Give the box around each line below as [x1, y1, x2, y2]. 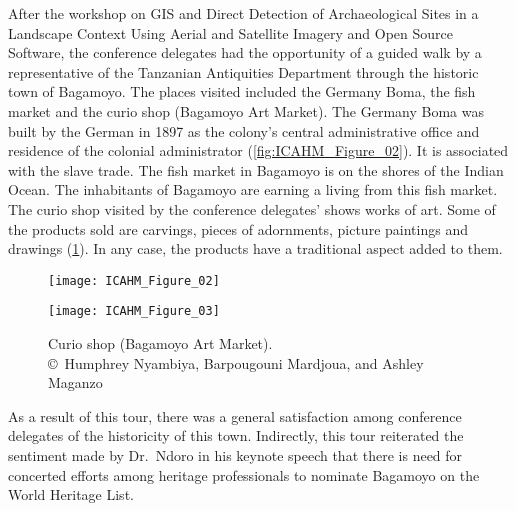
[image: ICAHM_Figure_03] [48, 304, 220, 319]
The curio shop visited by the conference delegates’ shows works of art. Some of [8, 198, 496, 219]
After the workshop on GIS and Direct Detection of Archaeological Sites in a [8, 3, 479, 23]
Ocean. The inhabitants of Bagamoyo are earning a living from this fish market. [8, 179, 498, 200]
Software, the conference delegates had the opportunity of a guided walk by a [8, 42, 482, 63]
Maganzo [48, 372, 103, 393]
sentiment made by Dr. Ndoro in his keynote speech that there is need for [8, 445, 463, 465]
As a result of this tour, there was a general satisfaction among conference [8, 405, 462, 426]
